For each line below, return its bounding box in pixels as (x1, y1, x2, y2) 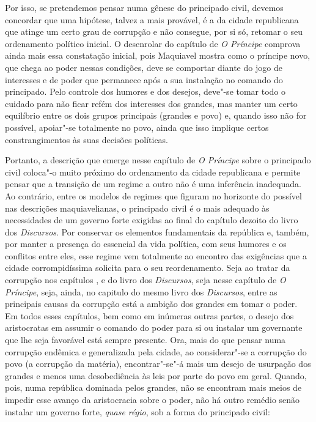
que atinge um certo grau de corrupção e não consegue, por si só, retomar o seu (5, 25, 303, 38)
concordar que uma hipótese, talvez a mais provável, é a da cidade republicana (5, 13, 299, 26)
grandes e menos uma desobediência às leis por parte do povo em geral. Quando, (5, 369, 307, 382)
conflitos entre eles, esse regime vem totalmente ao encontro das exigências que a (5, 249, 307, 262)
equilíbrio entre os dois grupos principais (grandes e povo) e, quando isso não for (5, 109, 307, 122)
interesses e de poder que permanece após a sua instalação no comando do (5, 73, 283, 86)
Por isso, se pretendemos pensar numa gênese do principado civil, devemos (5, 1, 284, 13)
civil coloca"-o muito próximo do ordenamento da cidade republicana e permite (5, 165, 301, 178)
